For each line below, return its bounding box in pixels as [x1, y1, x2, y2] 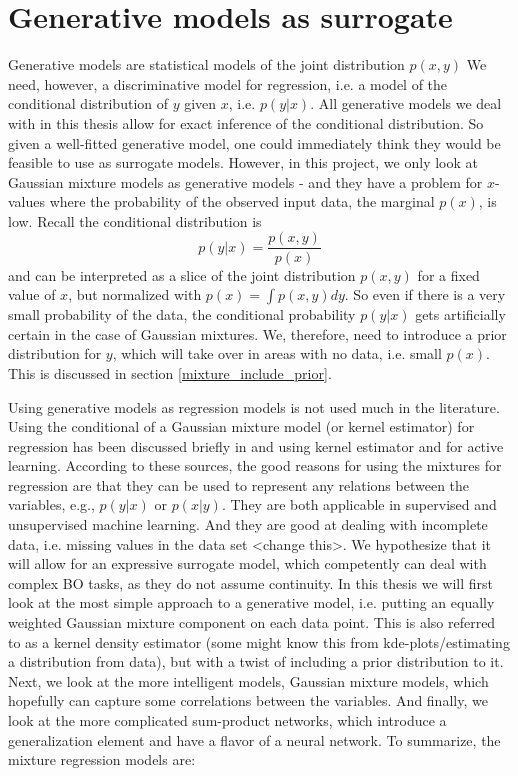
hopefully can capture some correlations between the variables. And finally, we [8, 690, 488, 711]
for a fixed [417, 264, 480, 285]
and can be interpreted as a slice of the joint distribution [8, 264, 356, 285]
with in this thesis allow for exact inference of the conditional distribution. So [8, 112, 484, 133]
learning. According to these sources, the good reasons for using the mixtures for [8, 455, 502, 476]
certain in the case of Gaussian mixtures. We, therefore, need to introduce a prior [8, 323, 507, 344]
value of [8, 284, 56, 305]
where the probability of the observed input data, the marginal [49, 191, 435, 212]
